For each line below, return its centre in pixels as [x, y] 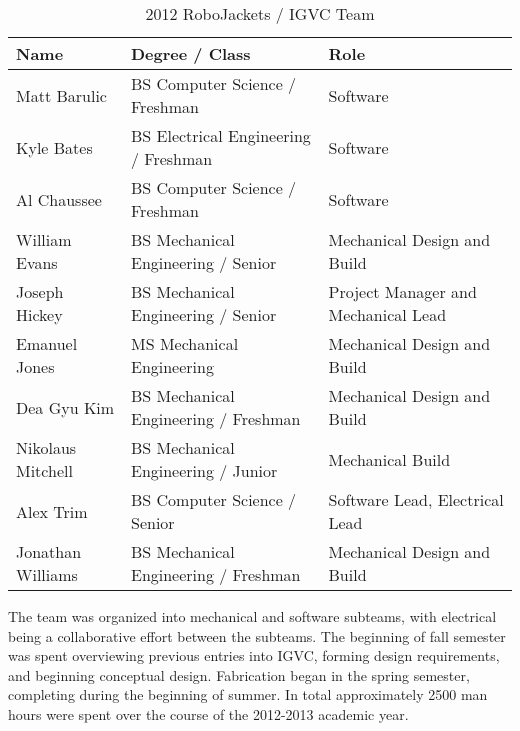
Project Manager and [402, 291]
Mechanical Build [389, 459]
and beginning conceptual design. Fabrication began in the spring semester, [239, 674]
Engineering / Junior [204, 470]
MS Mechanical [184, 343]
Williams [47, 574]
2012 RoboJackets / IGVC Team [260, 13]
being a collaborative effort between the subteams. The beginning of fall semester [257, 635]
